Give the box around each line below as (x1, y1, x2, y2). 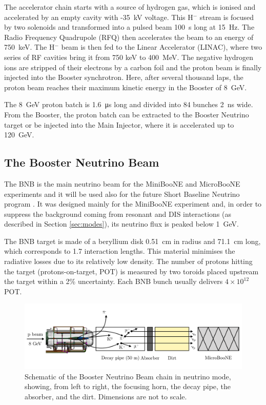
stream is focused (199, 11, 254, 22)
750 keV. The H (4, 42, 55, 52)
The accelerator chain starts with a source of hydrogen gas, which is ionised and (4, 2, 256, 12)
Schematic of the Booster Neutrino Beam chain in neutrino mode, (25, 371, 231, 381)
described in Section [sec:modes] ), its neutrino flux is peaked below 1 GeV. (4, 218, 239, 229)
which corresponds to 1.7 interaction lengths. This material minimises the (4, 246, 235, 256)
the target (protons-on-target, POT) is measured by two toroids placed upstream (4, 266, 259, 276)
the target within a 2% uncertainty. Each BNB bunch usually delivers (4, 276, 223, 287)
